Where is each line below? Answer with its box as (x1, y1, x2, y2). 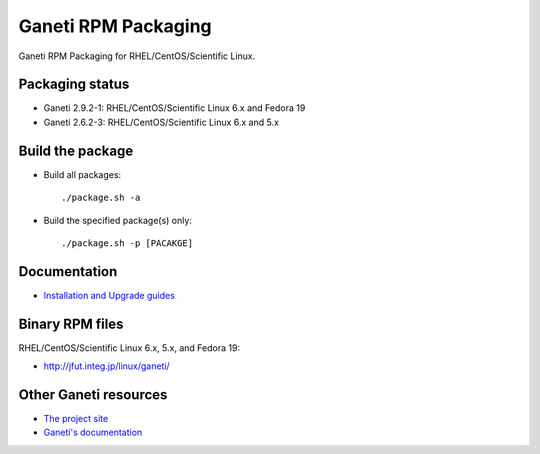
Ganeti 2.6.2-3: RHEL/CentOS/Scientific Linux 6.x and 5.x (43, 116, 280, 128)
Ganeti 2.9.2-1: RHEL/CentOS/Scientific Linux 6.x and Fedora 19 (43, 102, 306, 114)
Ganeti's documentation (43, 426, 143, 439)
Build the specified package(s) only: (43, 214, 192, 226)
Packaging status (18, 76, 130, 93)
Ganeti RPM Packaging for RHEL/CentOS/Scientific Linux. (18, 50, 256, 62)
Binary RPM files (18, 315, 124, 332)
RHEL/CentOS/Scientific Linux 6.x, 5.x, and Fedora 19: (18, 341, 240, 354)
